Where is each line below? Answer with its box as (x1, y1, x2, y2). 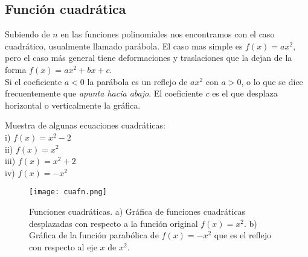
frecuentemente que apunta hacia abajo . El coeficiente (5, 87, 203, 100)
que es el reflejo (214, 229, 272, 241)
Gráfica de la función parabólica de (29, 229, 159, 241)
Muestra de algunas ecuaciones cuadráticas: (5, 119, 165, 132)
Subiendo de (5, 28, 50, 40)
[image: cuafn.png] (29, 188, 107, 197)
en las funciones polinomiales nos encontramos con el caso (60, 28, 275, 40)
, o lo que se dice (241, 75, 303, 87)
